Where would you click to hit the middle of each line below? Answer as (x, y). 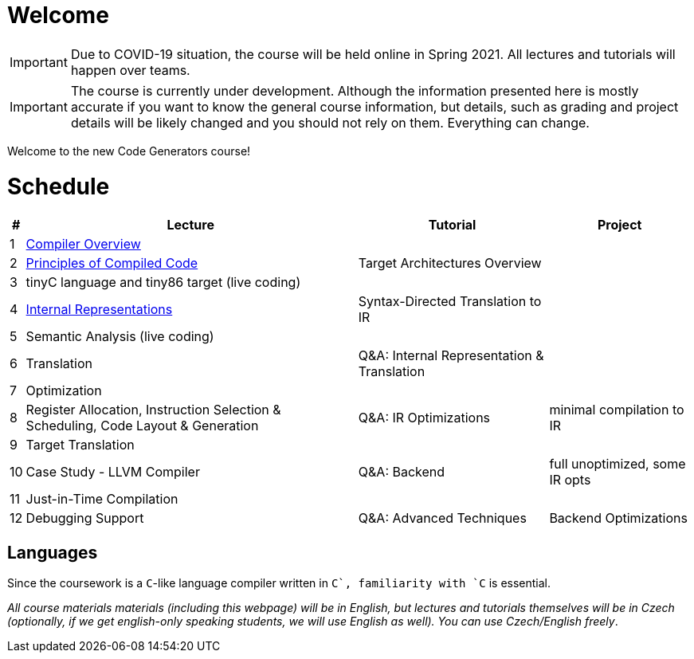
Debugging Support (85, 518)
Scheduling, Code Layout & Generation (142, 426)
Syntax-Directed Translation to (450, 302)
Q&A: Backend (402, 472)
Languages (53, 552)
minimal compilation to (617, 410)
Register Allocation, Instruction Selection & (153, 410)
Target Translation (80, 445)
